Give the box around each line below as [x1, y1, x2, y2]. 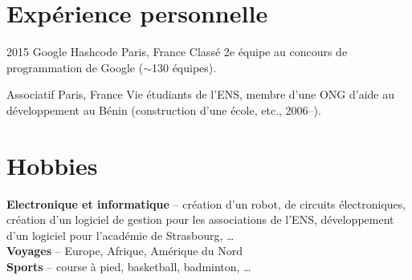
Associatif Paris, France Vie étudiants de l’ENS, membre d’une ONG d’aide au [6, 86, 394, 103]
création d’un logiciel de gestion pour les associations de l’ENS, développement [6, 211, 394, 228]
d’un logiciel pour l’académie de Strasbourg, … [6, 226, 235, 243]
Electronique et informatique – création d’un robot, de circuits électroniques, [6, 195, 406, 212]
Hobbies [6, 148, 98, 181]
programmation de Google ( [6, 59, 144, 75]
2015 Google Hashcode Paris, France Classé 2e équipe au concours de [6, 43, 348, 60]
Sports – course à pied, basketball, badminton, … [6, 258, 251, 274]
